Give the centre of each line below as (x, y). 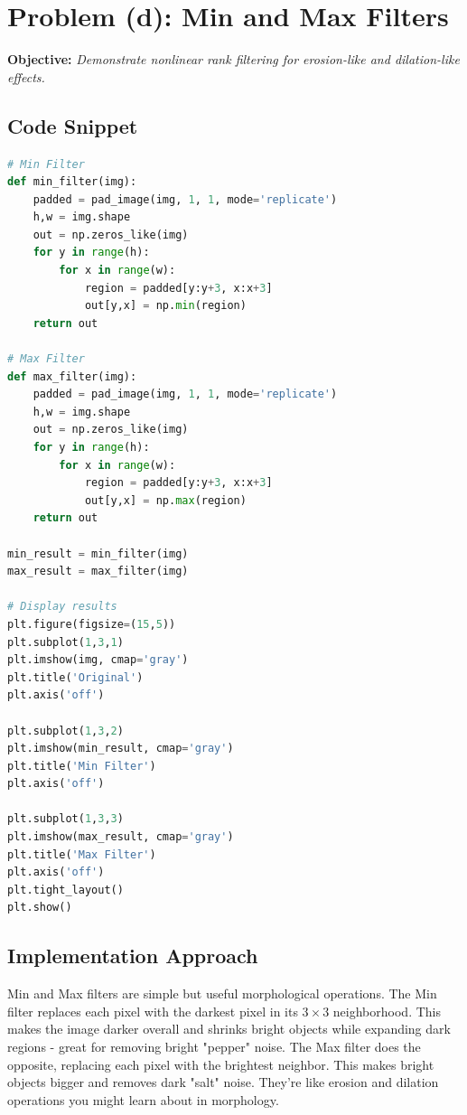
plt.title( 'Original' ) (75, 677)
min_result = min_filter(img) (98, 553)
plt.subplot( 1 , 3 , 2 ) (65, 731)
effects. (26, 76)
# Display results (62, 607)
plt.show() (40, 908)
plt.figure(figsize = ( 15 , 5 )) (92, 624)
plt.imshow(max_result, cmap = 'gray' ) (121, 837)
